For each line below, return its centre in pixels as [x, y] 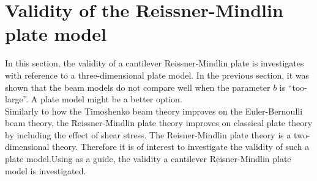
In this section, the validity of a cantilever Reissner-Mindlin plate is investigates [155, 63]
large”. [17, 99]
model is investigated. [46, 170]
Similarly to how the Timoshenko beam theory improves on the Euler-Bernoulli [154, 111]
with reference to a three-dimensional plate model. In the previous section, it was [157, 75]
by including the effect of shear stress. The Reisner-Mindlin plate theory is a [148, 134]
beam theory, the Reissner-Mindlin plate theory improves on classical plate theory [159, 123]
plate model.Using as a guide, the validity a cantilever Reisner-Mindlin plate [148, 159]
